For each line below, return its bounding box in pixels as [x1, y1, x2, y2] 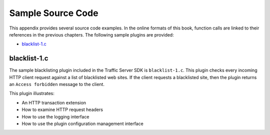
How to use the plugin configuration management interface [21, 120, 143, 126]
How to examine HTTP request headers [21, 106, 103, 112]
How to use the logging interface [21, 113, 89, 119]
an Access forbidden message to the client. [9, 81, 105, 87]
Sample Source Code [9, 7, 98, 18]
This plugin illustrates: [9, 90, 55, 96]
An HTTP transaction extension [21, 99, 86, 105]
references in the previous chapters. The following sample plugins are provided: [9, 31, 174, 37]
